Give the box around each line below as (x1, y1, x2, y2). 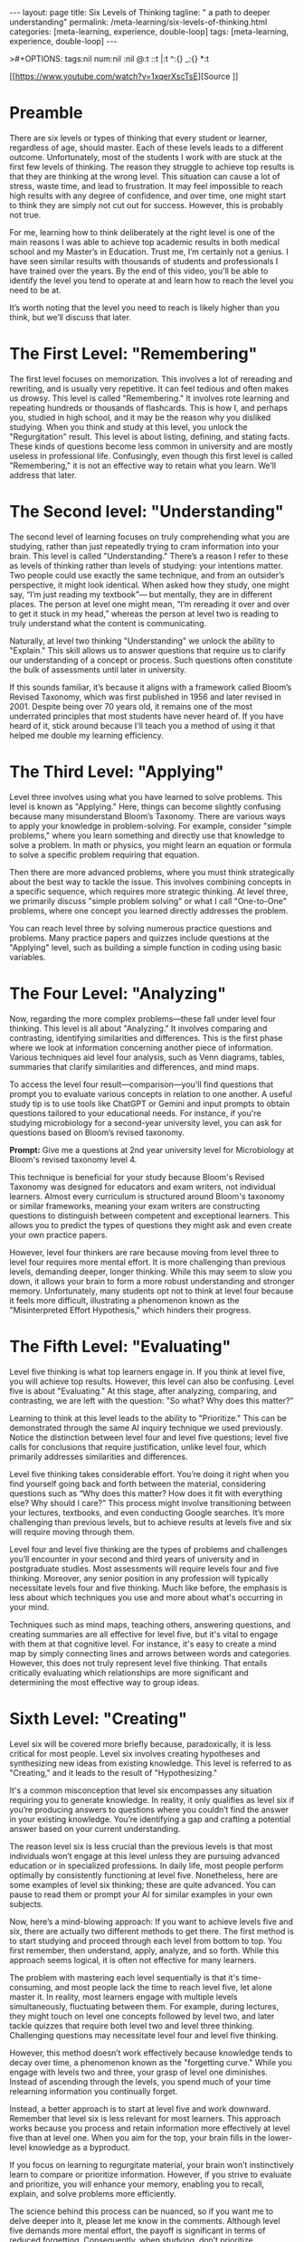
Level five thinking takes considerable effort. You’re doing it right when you (9, 1468, 290, 1479)
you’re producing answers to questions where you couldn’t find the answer (9, 1804, 290, 1815)
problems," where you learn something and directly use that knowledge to (9, 830, 285, 841)
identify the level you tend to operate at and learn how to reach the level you (9, 274, 294, 286)
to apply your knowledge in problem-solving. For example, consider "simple (9, 820, 292, 831)
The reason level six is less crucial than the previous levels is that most (9, 1840, 273, 1852)
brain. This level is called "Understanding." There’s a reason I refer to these (9, 550, 290, 561)
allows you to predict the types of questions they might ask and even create (9, 1219, 292, 1230)
